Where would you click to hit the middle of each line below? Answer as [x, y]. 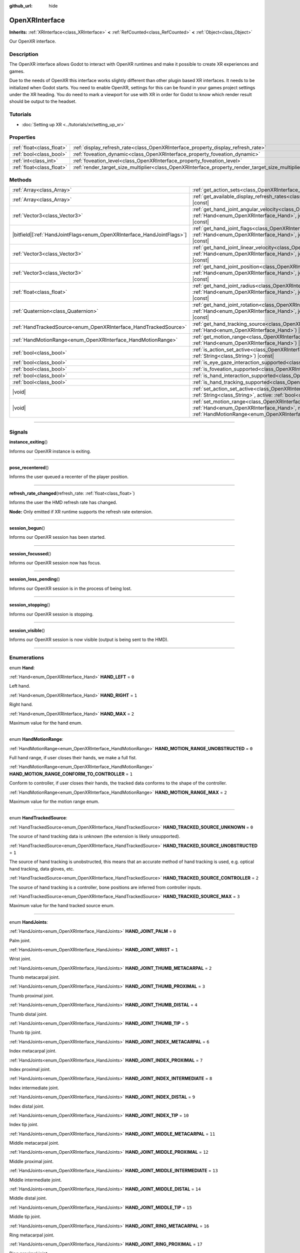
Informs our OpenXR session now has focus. [55, 563]
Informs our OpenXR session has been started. [57, 537]
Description [24, 54]
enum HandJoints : [29, 922]
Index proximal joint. [30, 1069]
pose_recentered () [29, 467]
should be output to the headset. [43, 101]
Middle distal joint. [28, 1198]
